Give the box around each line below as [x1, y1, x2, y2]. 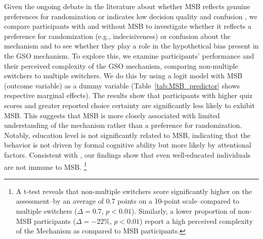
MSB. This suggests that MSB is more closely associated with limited [4, 110, 220, 120]
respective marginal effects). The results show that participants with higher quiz [4, 90, 253, 101]
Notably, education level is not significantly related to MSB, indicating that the [4, 129, 250, 140]
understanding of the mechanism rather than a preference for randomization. [4, 120, 242, 130]
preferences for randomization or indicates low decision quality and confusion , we [4, 11, 257, 21]
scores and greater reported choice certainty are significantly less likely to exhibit [4, 100, 255, 110]
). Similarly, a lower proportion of [131, 205, 236, 216]
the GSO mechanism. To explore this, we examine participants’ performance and [4, 50, 254, 61]
